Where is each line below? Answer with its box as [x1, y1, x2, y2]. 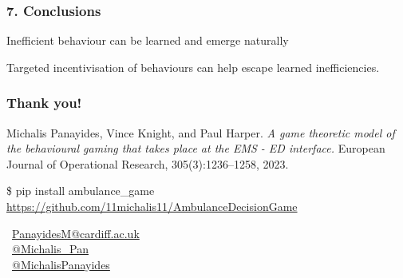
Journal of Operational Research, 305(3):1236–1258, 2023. [6, 155, 289, 172]
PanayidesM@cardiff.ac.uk [12, 224, 140, 241]
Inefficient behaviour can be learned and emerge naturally [6, 32, 289, 49]
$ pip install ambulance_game [6, 182, 155, 199]
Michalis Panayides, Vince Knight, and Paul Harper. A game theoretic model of [6, 124, 395, 141]
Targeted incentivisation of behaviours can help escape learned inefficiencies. [6, 58, 380, 75]
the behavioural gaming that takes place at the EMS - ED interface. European [6, 140, 385, 157]
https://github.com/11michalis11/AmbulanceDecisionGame [6, 198, 298, 214]
